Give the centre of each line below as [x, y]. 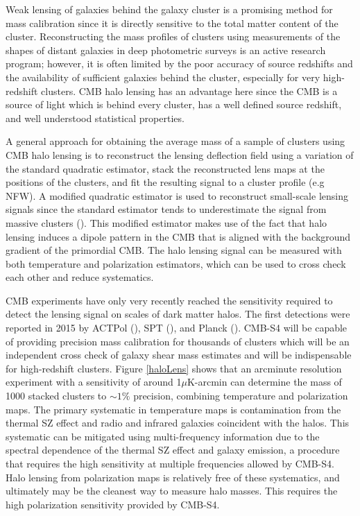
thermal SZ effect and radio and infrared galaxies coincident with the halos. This [178, 423]
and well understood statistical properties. [95, 118]
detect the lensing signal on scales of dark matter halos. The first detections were [178, 314]
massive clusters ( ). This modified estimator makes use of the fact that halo [166, 222]
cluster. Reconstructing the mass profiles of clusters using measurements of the [173, 36]
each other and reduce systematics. [80, 277]
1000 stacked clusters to [56, 396]
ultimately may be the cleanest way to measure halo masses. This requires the [172, 491]
